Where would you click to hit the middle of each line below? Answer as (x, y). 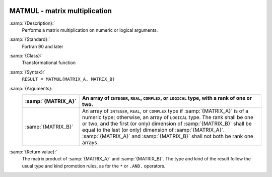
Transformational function (49, 63)
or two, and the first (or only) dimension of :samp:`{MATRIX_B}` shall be (167, 124)
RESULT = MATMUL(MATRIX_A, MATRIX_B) (69, 79)
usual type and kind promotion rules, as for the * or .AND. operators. (94, 166)
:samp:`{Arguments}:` (32, 88)
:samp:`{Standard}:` (30, 39)
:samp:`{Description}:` (32, 23)
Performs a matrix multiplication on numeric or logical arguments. (90, 30)
